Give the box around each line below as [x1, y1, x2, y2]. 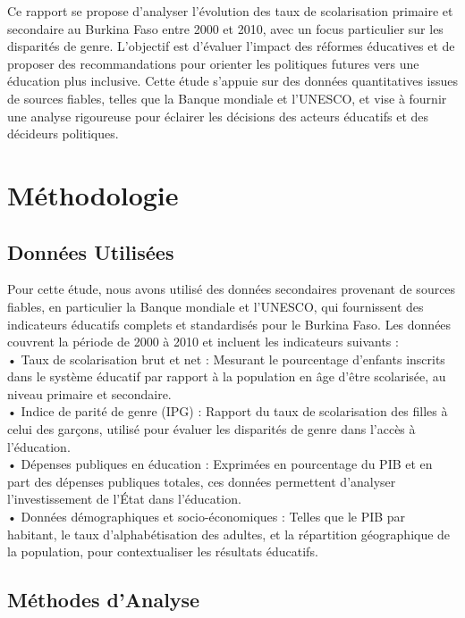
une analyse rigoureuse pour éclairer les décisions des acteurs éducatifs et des [7, 106, 429, 125]
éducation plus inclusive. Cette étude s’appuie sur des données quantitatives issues [7, 71, 459, 90]
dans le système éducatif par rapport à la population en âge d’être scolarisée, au [7, 367, 446, 386]
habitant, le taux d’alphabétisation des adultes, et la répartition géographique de [7, 524, 451, 543]
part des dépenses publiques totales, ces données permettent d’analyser [7, 472, 396, 490]
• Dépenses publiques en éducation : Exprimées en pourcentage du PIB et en [7, 455, 433, 473]
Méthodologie [7, 176, 179, 213]
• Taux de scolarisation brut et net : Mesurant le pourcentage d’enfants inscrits [7, 349, 445, 368]
